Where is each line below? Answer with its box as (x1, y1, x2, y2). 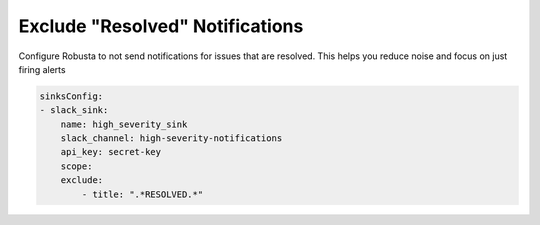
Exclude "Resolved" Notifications (18, 15, 304, 37)
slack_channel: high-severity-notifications (60, 133, 283, 144)
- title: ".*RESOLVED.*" (81, 188, 204, 200)
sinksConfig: (39, 90, 104, 102)
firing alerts (18, 63, 66, 75)
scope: (60, 160, 93, 172)
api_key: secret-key (60, 146, 162, 158)
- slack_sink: (39, 105, 109, 116)
